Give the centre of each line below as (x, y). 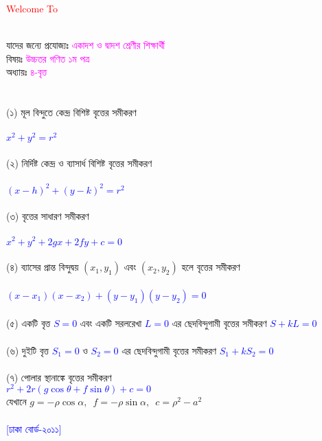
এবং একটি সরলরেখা (111, 323)
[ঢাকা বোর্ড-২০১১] (34, 428)
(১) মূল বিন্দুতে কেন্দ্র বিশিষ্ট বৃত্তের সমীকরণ (71, 112)
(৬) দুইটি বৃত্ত (28, 350)
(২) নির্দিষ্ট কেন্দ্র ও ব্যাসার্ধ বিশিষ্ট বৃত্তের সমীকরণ (79, 163)
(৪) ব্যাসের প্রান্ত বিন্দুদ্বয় (43, 267)
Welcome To (32, 8)
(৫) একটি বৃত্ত (28, 323)
